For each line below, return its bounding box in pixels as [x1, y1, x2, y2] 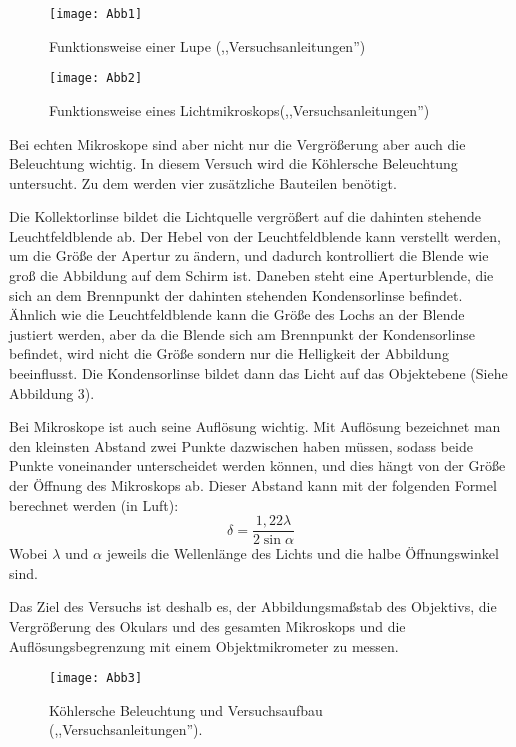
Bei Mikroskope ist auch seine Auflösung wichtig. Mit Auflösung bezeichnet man [9, 416, 501, 437]
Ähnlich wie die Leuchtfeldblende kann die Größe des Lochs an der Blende [9, 304, 465, 325]
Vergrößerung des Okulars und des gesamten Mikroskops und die [9, 616, 406, 637]
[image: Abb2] [49, 71, 143, 86]
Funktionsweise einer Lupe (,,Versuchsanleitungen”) [49, 35, 366, 56]
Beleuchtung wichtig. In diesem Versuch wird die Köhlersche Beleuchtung [9, 153, 458, 174]
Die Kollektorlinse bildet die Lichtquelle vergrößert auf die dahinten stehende [9, 206, 482, 227]
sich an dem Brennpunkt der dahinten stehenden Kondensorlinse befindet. [9, 284, 463, 305]
